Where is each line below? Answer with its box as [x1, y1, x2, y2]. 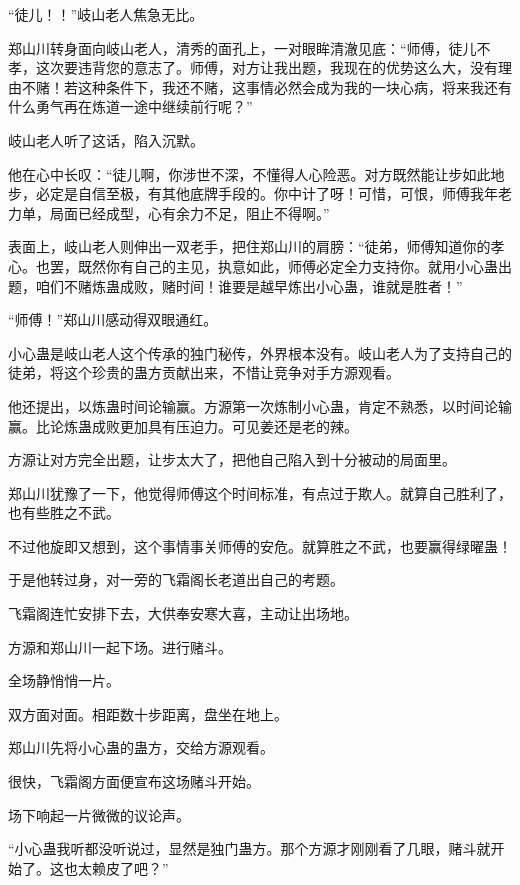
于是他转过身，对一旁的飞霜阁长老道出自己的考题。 [8, 569, 344, 590]
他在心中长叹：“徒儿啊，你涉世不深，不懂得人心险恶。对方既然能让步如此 [8, 163, 491, 184]
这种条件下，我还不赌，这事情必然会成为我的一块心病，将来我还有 [77, 76, 512, 97]
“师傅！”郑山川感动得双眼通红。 [8, 309, 218, 330]
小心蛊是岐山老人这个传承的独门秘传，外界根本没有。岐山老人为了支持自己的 [8, 342, 512, 363]
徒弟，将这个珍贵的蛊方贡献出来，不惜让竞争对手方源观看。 [8, 362, 400, 383]
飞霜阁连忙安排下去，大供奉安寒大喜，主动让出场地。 [8, 603, 358, 624]
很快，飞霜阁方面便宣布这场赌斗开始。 [8, 771, 260, 792]
